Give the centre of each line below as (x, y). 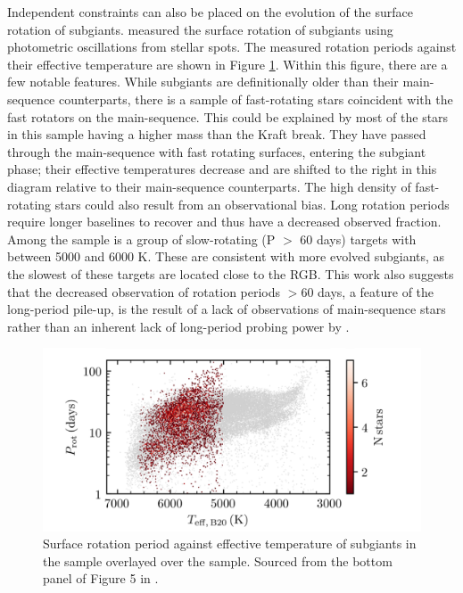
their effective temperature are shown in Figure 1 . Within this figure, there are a (227, 64)
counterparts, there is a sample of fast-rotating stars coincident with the (256, 99)
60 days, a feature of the (368, 291)
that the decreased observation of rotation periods (144, 291)
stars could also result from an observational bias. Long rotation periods (252, 204)
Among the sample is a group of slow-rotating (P (141, 239)
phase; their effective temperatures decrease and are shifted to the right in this (222, 169)
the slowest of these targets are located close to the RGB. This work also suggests (231, 273)
